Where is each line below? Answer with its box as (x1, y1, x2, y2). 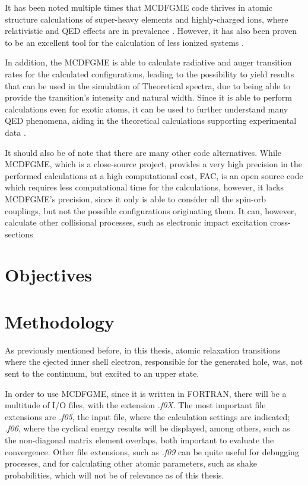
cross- (270, 216, 291, 229)
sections (5, 227, 33, 240)
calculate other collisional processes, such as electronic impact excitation (5, 216, 268, 229)
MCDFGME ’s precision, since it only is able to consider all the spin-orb (5, 192, 266, 205)
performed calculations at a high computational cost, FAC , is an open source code (5, 169, 303, 182)
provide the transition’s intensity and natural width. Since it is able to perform (5, 91, 292, 104)
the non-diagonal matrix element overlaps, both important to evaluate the (5, 433, 274, 446)
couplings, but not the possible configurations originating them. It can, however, (5, 204, 297, 217)
